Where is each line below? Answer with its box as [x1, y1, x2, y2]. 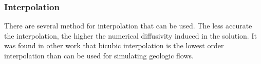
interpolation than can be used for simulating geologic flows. [4, 50, 194, 60]
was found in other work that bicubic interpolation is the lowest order [4, 40, 224, 51]
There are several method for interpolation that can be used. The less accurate [4, 20, 252, 31]
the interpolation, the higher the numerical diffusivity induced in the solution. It [4, 30, 257, 41]
